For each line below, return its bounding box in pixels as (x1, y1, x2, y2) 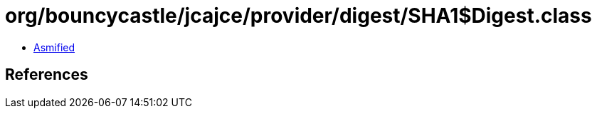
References (5, 66, 88, 84)
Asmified (33, 41, 75, 53)
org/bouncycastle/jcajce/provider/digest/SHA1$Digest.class (5, 4, 592, 28)
